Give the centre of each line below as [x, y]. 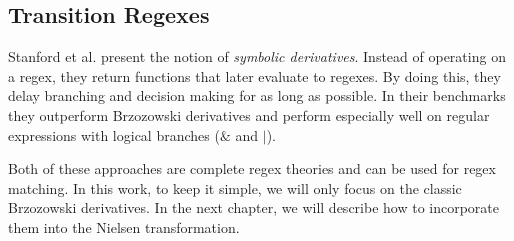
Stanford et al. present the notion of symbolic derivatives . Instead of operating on [257, 56]
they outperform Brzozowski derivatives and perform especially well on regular [249, 114]
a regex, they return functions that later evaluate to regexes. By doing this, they [254, 75]
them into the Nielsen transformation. [124, 226]
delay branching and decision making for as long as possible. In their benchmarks [257, 95]
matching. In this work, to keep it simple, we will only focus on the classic [235, 187]
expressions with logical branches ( [114, 134]
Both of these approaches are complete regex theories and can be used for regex [252, 168]
